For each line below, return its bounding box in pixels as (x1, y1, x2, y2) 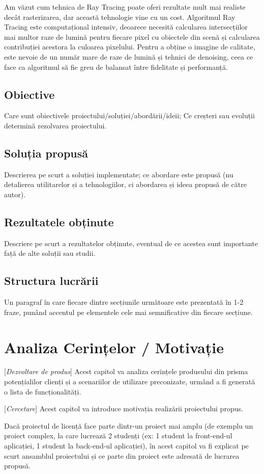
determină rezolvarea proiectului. (4, 120, 107, 130)
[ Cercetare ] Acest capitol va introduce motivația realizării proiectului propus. (4, 403, 243, 414)
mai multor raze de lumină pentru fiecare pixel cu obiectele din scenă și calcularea (4, 31, 260, 42)
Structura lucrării (4, 273, 99, 288)
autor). (4, 189, 26, 199)
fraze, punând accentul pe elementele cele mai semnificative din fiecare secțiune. (4, 306, 253, 317)
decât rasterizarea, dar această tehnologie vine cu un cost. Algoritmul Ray (4, 11, 236, 22)
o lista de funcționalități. (4, 386, 81, 397)
